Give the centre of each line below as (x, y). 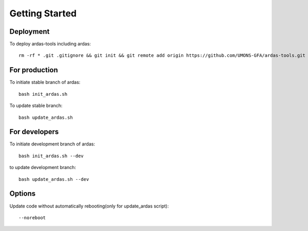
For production (34, 70)
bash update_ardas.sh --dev (54, 179)
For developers (34, 132)
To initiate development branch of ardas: (52, 144)
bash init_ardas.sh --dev (51, 156)
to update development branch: (43, 167)
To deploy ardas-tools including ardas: (50, 44)
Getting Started (43, 13)
